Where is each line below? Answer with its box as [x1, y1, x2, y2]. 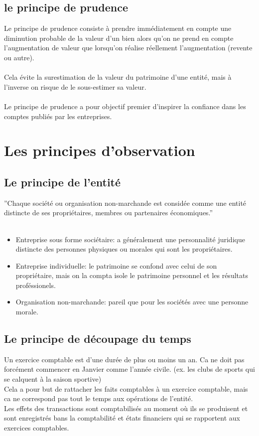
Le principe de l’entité [4, 174, 121, 189]
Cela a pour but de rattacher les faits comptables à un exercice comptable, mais [4, 383, 248, 394]
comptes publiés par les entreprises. [4, 111, 112, 121]
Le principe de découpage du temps [4, 331, 191, 346]
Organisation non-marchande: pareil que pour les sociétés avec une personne [15, 296, 249, 307]
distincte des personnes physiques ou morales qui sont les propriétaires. [15, 244, 233, 254]
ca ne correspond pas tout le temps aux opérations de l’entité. [4, 393, 193, 404]
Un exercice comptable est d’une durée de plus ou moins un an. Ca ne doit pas [4, 354, 245, 364]
